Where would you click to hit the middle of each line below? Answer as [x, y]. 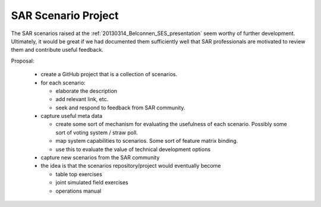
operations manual [78, 191]
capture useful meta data [71, 116]
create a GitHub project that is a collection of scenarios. [109, 74]
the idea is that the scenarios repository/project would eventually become [131, 166]
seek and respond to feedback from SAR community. [120, 108]
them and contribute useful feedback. [57, 50]
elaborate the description [86, 91]
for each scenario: [63, 83]
